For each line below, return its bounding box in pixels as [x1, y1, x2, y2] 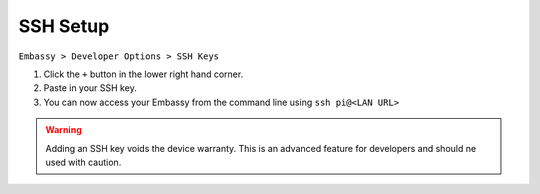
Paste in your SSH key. [43, 82, 137, 94]
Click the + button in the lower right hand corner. [43, 68, 244, 80]
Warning [45, 124, 82, 136]
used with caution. [45, 156, 122, 168]
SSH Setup [18, 15, 110, 37]
